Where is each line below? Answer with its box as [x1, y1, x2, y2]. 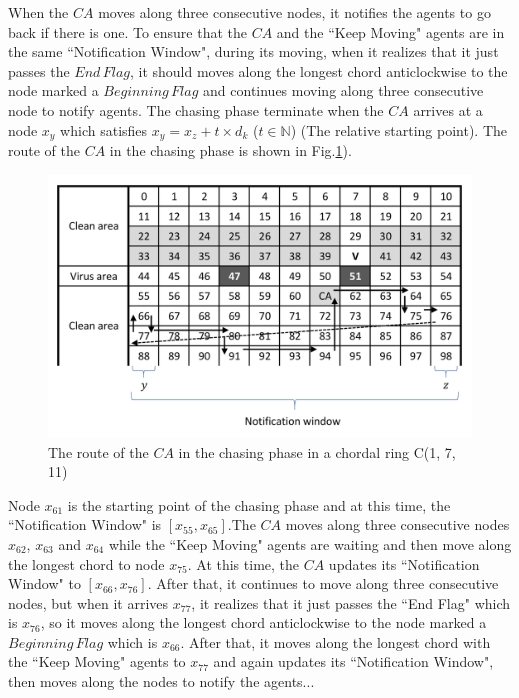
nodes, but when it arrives [8, 592, 169, 613]
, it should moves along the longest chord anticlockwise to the [129, 60, 508, 81]
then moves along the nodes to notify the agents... [8, 671, 315, 692]
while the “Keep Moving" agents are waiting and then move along [108, 533, 512, 554]
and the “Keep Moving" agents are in [276, 21, 505, 42]
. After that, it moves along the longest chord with [180, 631, 491, 652]
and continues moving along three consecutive [203, 80, 484, 101]
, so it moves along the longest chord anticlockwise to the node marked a [40, 612, 487, 633]
